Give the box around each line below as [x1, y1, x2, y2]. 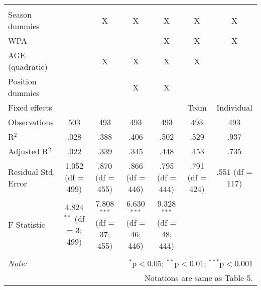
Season [8, 9, 32, 20]
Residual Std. [8, 165, 55, 177]
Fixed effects [8, 102, 52, 113]
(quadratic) [8, 61, 48, 72]
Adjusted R [8, 145, 48, 157]
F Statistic [8, 218, 45, 230]
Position [8, 75, 37, 87]
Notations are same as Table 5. [144, 271, 253, 283]
